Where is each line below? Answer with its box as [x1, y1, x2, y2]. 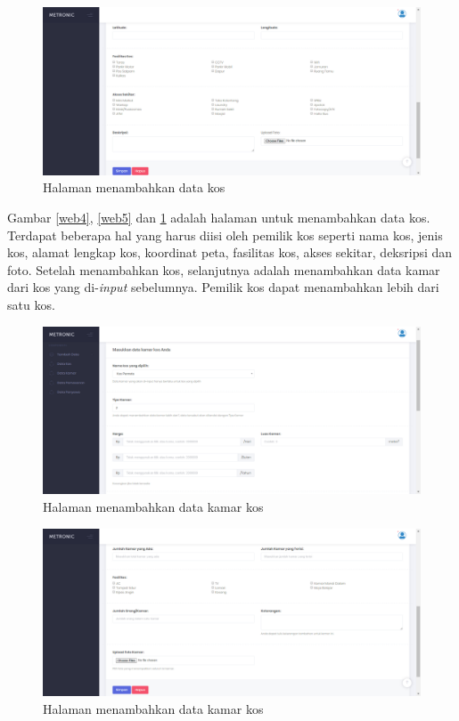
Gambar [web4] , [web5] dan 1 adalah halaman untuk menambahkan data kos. [7, 208, 430, 226]
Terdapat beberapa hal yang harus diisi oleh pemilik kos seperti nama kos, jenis [7, 225, 443, 244]
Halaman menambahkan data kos [43, 178, 225, 197]
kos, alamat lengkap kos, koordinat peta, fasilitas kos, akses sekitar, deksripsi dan [7, 243, 453, 262]
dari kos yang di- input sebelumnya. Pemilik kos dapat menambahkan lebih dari [7, 278, 439, 296]
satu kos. [7, 295, 55, 313]
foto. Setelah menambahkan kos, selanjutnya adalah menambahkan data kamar [7, 260, 440, 279]
